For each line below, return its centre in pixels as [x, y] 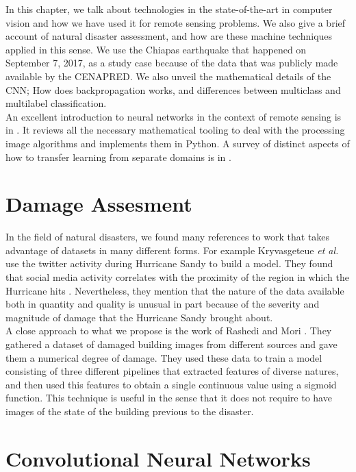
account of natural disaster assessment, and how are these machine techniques [169, 36]
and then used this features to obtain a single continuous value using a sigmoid [171, 384]
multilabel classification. [56, 103]
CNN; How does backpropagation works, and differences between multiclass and [173, 89]
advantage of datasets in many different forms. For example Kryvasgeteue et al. [172, 250]
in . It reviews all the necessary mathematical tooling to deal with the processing [175, 130]
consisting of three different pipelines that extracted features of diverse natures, [172, 371]
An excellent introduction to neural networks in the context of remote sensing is [174, 116]
